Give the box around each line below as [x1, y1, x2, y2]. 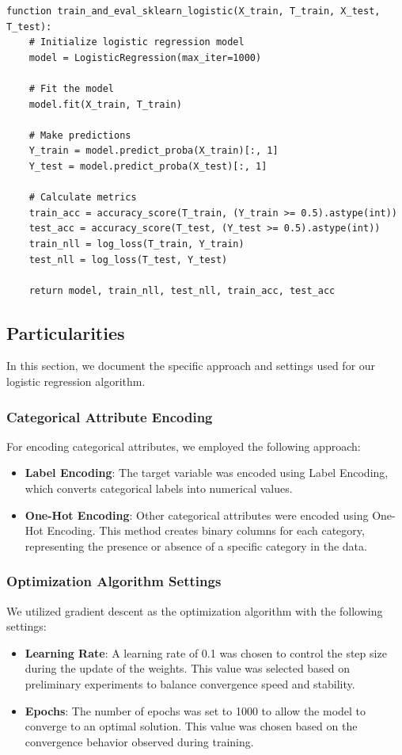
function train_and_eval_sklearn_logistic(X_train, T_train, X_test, [6, 6, 381, 17]
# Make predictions [28, 129, 131, 141]
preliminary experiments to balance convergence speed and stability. [25, 676, 355, 692]
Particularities [6, 320, 125, 345]
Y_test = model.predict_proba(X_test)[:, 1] [28, 160, 267, 172]
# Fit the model [28, 82, 115, 94]
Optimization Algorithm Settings [6, 571, 222, 591]
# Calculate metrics [28, 192, 137, 204]
